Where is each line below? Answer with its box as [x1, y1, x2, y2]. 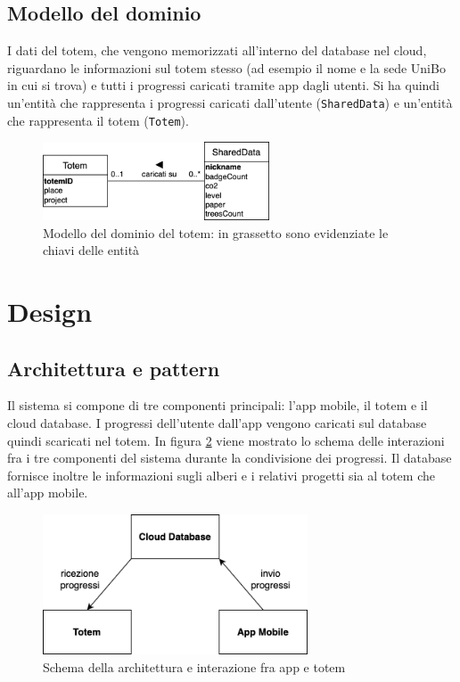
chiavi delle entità [43, 241, 140, 259]
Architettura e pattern [7, 354, 220, 382]
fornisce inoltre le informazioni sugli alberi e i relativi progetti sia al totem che [7, 465, 435, 484]
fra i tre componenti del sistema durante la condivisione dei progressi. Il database [7, 448, 452, 467]
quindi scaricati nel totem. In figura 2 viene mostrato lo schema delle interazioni [7, 431, 445, 449]
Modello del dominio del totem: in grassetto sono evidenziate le [43, 223, 389, 242]
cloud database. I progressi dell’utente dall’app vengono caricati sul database [7, 413, 427, 431]
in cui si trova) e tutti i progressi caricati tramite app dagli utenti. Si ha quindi [7, 76, 440, 94]
